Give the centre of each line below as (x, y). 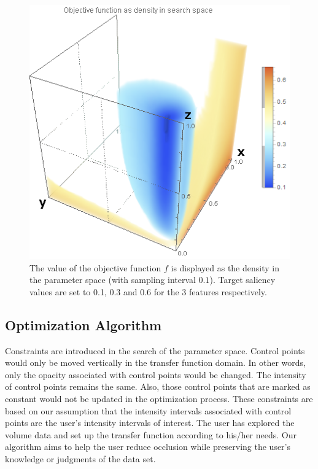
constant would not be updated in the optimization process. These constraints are (159, 399)
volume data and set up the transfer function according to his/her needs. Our (151, 434)
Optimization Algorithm (83, 324)
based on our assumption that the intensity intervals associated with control (148, 410)
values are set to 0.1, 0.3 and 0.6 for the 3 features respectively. (148, 291)
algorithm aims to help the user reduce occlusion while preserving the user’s (148, 447)
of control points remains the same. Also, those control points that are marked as (158, 386)
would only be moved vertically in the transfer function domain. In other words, (155, 362)
